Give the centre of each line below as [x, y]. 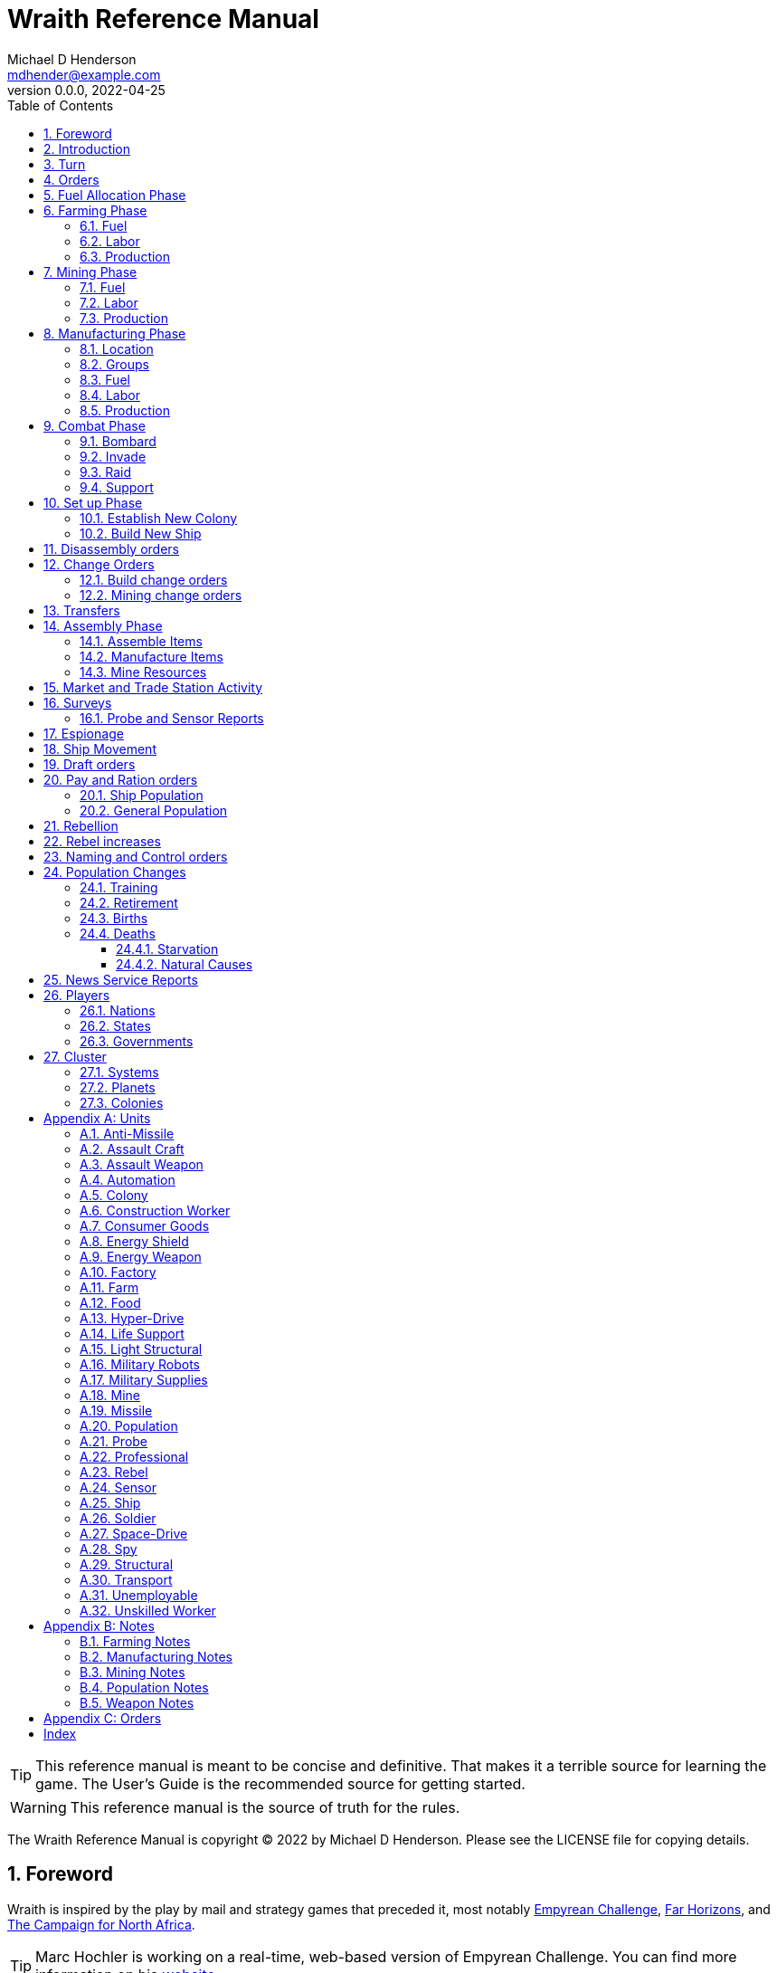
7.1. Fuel [103, 287]
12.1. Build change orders [154, 579]
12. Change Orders [99, 564]
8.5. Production [125, 410]
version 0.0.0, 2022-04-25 [86, 90]
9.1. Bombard [118, 441]
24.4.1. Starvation [167, 948]
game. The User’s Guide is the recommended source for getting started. [280, 1783]
